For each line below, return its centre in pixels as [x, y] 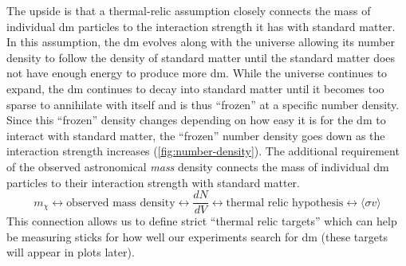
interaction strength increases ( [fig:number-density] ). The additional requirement [203, 151]
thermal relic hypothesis [285, 203]
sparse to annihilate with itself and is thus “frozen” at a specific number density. [203, 104]
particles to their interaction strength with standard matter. [153, 182]
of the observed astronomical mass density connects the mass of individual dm [198, 166]
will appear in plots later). [71, 252]
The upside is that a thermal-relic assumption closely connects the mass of [189, 10]
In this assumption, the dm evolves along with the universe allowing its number [201, 42]
